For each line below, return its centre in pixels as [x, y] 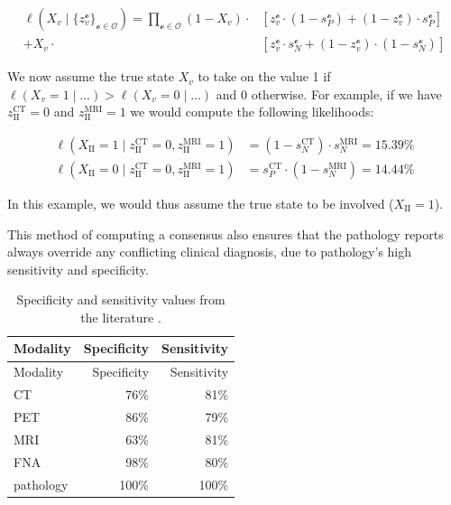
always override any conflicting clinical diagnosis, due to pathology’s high [210, 252]
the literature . [121, 317]
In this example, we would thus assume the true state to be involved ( [201, 203]
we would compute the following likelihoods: [252, 112]
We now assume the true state [91, 76]
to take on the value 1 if [264, 76]
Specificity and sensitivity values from [121, 299]
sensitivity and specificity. [78, 269]
